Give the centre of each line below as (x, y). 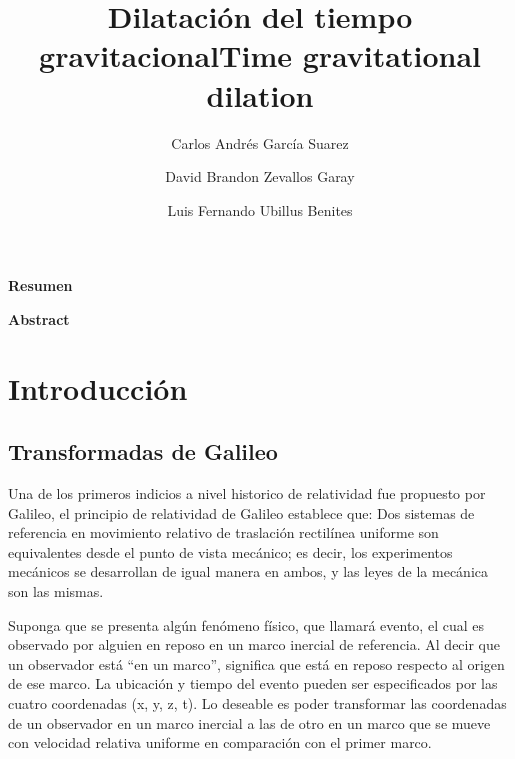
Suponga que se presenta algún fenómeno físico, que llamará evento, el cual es (246, 624)
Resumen (40, 285)
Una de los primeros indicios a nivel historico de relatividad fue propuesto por (247, 493)
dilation (260, 94)
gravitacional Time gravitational (260, 55)
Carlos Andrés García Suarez (260, 142)
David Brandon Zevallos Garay (260, 176)
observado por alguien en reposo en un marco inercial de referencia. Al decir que (254, 644)
